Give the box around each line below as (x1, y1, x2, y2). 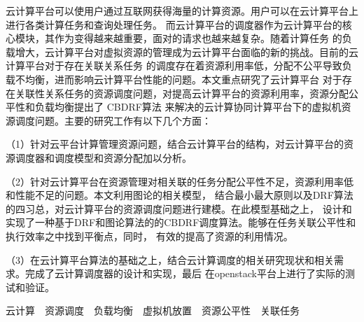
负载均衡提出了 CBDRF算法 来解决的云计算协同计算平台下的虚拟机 (34, 99, 342, 114)
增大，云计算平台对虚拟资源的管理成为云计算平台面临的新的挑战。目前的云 (15, 44, 358, 59)
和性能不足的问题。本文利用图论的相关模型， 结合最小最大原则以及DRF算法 (6, 188, 353, 202)
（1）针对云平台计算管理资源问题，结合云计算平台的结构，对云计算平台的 (6, 136, 344, 151)
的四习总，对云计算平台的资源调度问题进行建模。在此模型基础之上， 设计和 (6, 201, 352, 216)
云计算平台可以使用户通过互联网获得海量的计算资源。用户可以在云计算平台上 (6, 3, 358, 17)
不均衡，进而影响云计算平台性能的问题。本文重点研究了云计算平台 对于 (15, 71, 342, 86)
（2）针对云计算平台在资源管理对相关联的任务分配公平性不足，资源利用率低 (6, 174, 353, 188)
